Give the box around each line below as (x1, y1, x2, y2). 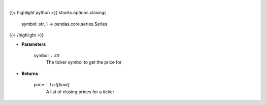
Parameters (21, 41, 46, 47)
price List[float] (33, 82, 70, 88)
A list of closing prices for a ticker (46, 89, 114, 95)
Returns (21, 70, 38, 76)
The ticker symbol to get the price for (46, 59, 122, 65)
